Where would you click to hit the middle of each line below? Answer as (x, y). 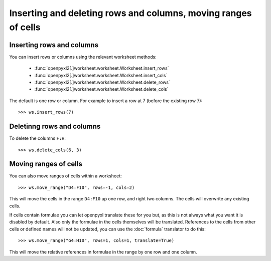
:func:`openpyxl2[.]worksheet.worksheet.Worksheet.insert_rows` (102, 68)
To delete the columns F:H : (38, 138)
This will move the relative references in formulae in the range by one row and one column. (103, 252)
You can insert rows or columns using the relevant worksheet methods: (83, 57)
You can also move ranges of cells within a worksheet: (66, 176)
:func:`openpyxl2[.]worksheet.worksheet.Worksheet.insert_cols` (101, 75)
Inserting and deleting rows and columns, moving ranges (130, 13)
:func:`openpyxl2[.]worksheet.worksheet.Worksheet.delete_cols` (101, 89)
